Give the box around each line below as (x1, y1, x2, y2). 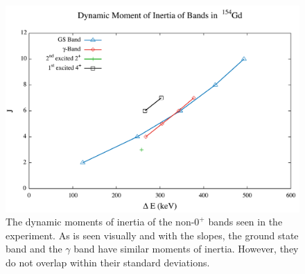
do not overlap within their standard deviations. (6, 255, 210, 270)
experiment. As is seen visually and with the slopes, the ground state (6, 228, 299, 242)
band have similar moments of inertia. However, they (73, 241, 299, 256)
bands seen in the (208, 214, 283, 229)
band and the (6, 241, 62, 256)
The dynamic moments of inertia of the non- (6, 214, 195, 229)
